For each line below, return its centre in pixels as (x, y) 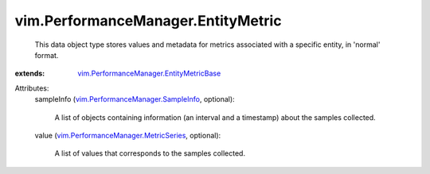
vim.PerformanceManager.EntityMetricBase (149, 73)
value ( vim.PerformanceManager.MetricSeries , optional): (128, 135)
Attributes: (32, 88)
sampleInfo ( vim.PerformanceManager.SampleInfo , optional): (135, 99)
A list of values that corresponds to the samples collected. (150, 153)
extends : (30, 73)
